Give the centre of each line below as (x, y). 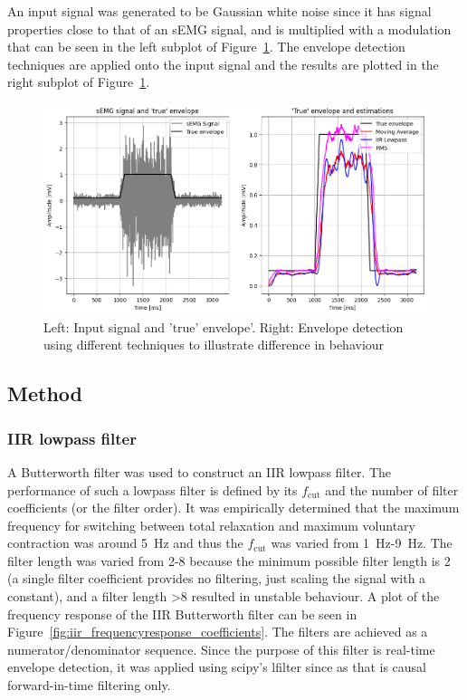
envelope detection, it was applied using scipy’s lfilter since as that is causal (217, 667)
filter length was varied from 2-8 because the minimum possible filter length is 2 (229, 560)
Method (45, 393)
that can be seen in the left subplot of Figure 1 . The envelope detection (206, 47)
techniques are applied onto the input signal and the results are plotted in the (223, 64)
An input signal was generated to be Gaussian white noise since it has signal (219, 11)
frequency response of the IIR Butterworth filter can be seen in (182, 614)
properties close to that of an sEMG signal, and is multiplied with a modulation (229, 29)
